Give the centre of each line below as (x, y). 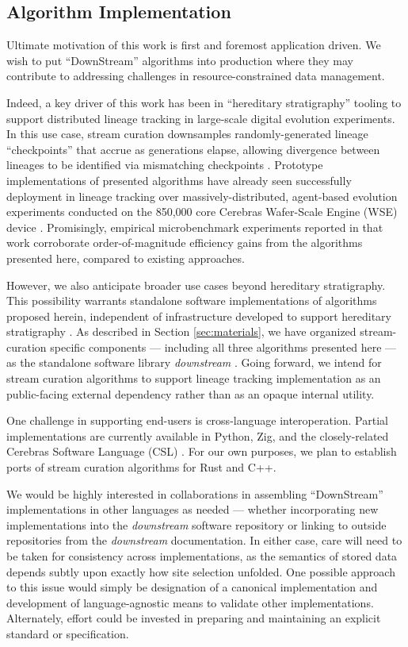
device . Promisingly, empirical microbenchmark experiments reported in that (195, 227)
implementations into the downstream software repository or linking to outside (196, 524)
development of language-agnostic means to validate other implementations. (190, 602)
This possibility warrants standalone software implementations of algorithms (192, 300)
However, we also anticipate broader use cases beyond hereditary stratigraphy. (196, 285)
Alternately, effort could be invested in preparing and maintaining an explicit (194, 618)
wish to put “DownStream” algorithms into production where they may (180, 60)
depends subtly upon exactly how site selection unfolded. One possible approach (201, 571)
